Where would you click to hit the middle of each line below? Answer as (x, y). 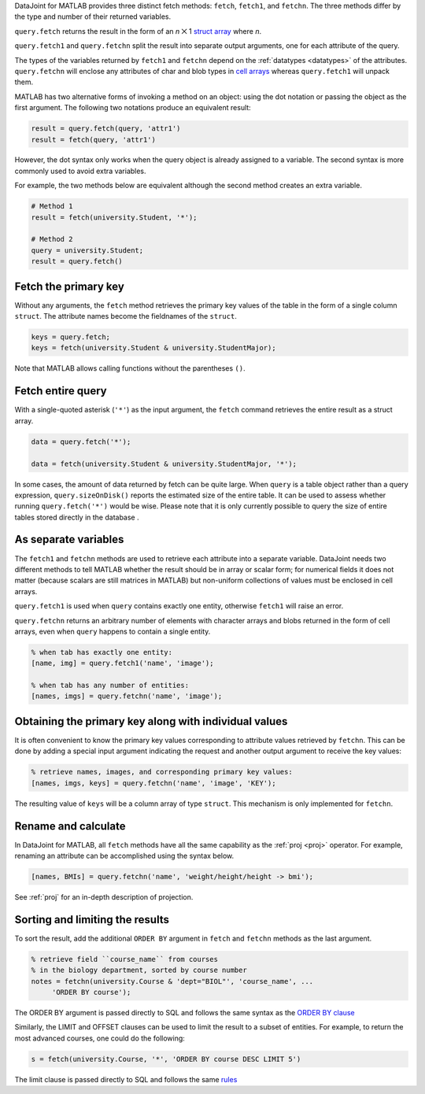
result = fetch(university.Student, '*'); (114, 217)
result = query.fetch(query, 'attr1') (106, 129)
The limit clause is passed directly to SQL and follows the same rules (126, 1079)
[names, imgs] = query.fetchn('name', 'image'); (127, 696)
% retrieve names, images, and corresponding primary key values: (162, 772)
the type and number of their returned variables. (93, 17)
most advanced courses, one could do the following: (100, 1038)
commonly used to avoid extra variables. (80, 171)
